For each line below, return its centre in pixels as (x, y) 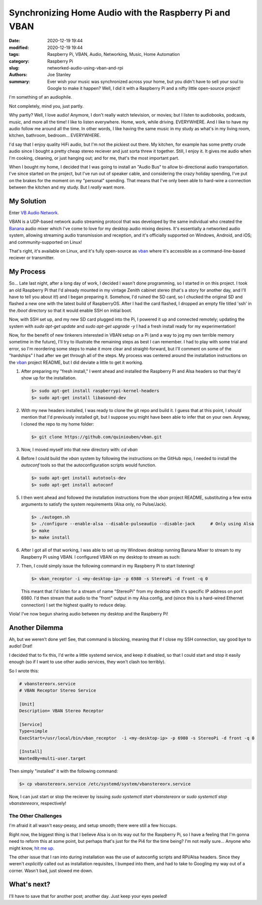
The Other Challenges (35, 816)
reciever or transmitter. (32, 258)
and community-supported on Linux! (46, 242)
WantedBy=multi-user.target (52, 758)
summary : (20, 81)
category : (19, 61)
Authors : (18, 75)
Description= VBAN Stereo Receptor (61, 711)
